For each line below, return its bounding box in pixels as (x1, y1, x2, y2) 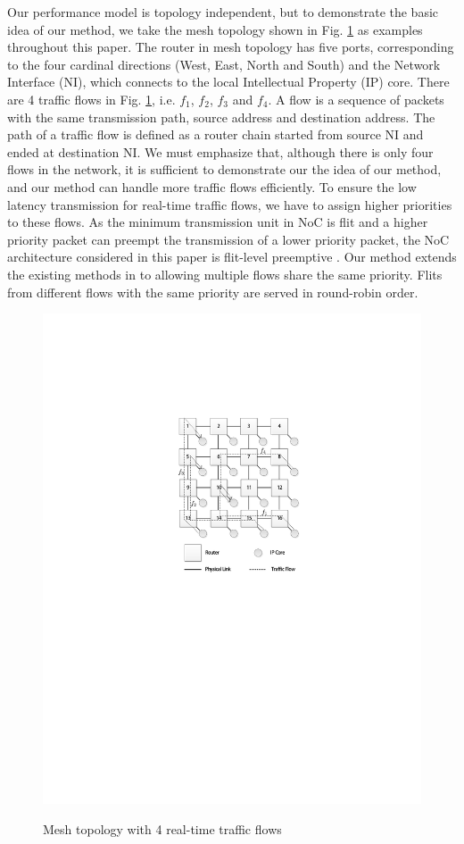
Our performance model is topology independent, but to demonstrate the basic (7, 3, 439, 21)
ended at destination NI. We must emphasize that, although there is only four (7, 142, 434, 161)
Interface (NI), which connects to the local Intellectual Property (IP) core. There (7, 72, 450, 91)
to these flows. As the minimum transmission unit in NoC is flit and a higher (7, 213, 428, 231)
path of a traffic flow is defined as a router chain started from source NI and (7, 125, 424, 144)
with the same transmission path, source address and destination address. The (7, 107, 435, 126)
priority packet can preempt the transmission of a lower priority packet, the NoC (7, 230, 450, 248)
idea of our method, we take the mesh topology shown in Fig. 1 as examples (7, 20, 423, 38)
